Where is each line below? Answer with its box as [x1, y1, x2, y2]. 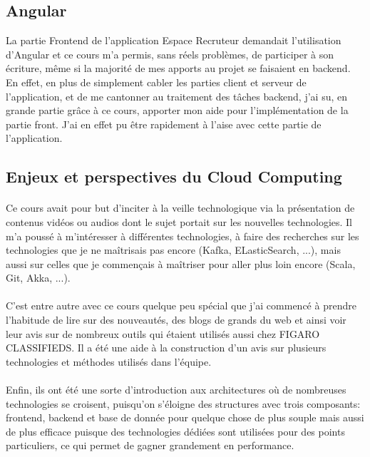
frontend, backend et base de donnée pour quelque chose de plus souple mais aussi [6, 410, 364, 425]
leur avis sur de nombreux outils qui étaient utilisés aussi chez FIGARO [6, 326, 320, 341]
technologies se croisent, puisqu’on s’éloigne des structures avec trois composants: [6, 396, 361, 411]
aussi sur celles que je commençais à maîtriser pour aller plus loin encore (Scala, [6, 256, 356, 271]
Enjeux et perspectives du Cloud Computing [6, 165, 342, 188]
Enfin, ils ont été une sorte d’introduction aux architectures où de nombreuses [6, 382, 346, 397]
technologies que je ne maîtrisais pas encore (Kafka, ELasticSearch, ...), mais [6, 242, 341, 257]
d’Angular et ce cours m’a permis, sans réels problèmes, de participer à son [6, 46, 334, 61]
